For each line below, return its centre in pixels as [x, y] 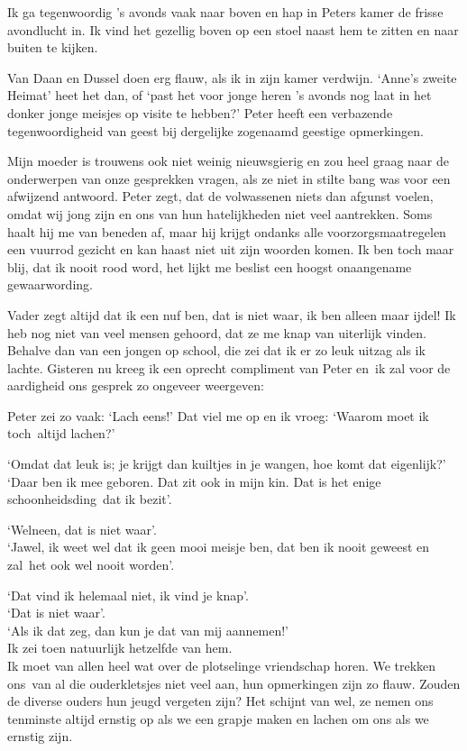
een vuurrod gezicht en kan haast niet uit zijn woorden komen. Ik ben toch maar [231, 249]
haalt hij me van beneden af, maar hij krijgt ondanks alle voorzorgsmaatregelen [227, 231]
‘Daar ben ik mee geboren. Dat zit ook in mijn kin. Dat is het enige [194, 481]
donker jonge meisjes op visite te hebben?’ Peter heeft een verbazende [200, 112]
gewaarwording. [50, 284]
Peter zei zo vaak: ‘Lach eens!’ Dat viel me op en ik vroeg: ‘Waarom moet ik [218, 415]
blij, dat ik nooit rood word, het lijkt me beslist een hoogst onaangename [210, 266]
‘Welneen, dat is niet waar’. [82, 529]
